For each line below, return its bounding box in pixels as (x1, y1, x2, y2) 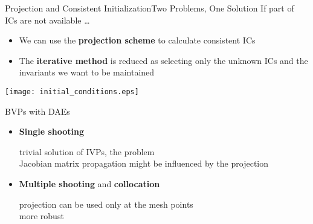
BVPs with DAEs (5, 104, 70, 117)
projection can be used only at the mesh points (19, 197, 193, 210)
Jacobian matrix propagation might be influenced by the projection (19, 157, 268, 170)
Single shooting (19, 125, 84, 138)
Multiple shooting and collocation (19, 178, 160, 190)
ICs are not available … (5, 13, 90, 26)
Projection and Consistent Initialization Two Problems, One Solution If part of (5, 2, 294, 14)
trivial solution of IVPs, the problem (19, 145, 155, 158)
